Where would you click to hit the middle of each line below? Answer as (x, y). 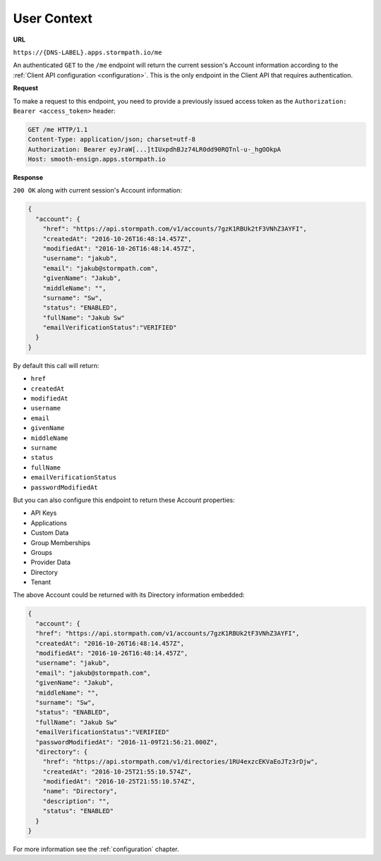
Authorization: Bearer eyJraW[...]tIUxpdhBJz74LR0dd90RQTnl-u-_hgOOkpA (155, 149)
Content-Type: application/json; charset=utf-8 (111, 140)
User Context (53, 18)
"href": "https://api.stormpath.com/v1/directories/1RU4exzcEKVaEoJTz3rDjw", (181, 762)
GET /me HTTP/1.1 (58, 129)
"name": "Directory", (80, 791)
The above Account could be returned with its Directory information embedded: (129, 595)
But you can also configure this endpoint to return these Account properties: (124, 500)
